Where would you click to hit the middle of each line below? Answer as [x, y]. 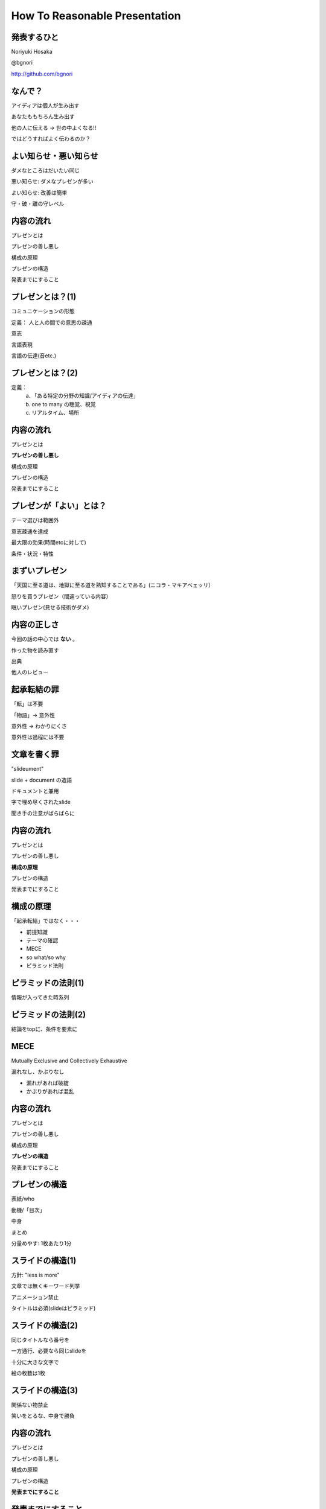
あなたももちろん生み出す [43, 116]
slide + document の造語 [42, 780]
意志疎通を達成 [30, 531]
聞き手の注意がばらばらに [43, 813]
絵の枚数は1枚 [28, 1373]
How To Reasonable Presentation [96, 16]
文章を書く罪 [35, 754]
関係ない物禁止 [30, 1405]
